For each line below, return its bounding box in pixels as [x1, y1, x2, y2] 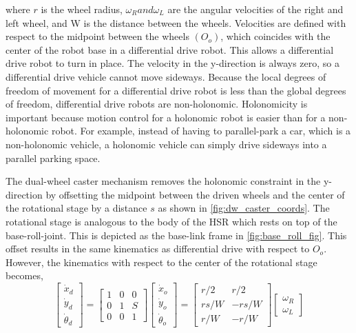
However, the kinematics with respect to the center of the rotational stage [6, 254, 317, 269]
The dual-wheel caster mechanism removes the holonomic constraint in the [6, 174, 321, 188]
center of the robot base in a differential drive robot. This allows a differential [6, 42, 334, 57]
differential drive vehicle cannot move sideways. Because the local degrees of [6, 69, 326, 83]
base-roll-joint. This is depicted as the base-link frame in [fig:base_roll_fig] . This [6, 228, 347, 242]
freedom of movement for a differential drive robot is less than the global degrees [6, 83, 346, 97]
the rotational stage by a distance [6, 201, 147, 215]
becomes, [6, 268, 43, 283]
